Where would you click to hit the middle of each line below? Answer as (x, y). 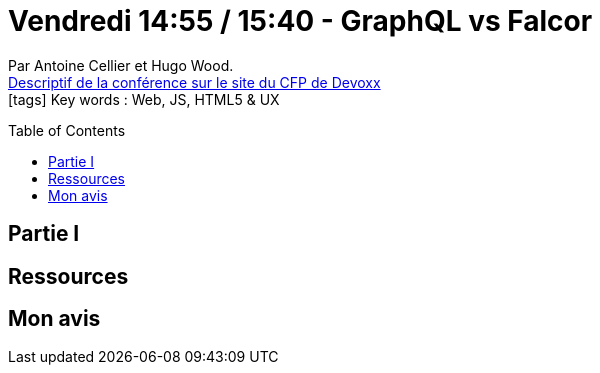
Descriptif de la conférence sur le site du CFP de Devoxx (194, 82)
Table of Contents (67, 130)
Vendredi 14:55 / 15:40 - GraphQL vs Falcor (300, 21)
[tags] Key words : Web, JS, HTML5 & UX (144, 99)
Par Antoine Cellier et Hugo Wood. (121, 65)
